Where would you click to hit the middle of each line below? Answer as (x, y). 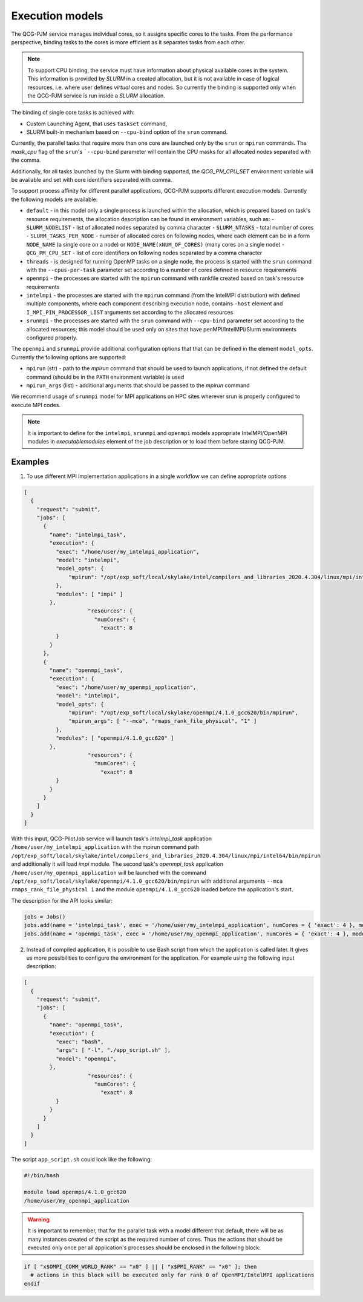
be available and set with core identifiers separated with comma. (92, 180)
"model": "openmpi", (86, 1058)
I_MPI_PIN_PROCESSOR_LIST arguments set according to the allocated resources (130, 312)
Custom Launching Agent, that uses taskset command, (97, 124)
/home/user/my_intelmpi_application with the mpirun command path (105, 847)
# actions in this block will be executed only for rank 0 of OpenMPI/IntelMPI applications (172, 1275)
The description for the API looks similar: (62, 900)
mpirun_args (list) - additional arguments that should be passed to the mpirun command (138, 385)
